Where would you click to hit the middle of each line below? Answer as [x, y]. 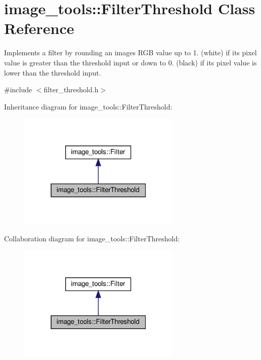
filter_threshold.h [71, 89]
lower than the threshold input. [53, 72]
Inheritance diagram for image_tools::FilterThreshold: [88, 106]
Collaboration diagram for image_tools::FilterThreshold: [92, 238]
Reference [39, 28]
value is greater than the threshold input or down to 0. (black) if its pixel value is [130, 62]
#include [18, 89]
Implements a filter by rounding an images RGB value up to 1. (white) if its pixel [130, 52]
